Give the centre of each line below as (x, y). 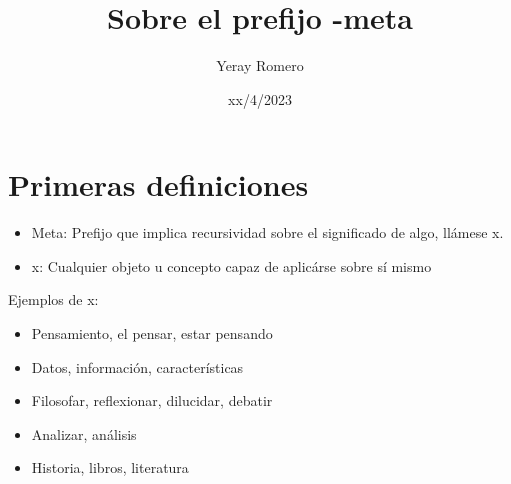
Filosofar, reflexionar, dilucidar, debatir (152, 400)
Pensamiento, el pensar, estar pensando (152, 333)
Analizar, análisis (84, 433)
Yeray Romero (260, 65)
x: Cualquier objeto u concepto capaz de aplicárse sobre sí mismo (231, 265)
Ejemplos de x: (53, 299)
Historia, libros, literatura (110, 467)
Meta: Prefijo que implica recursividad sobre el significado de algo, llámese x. (267, 232)
